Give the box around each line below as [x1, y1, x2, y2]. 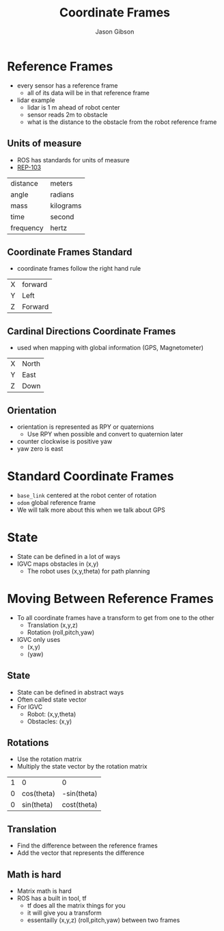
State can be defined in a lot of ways [16, 552, 121, 560]
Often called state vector [16, 695, 87, 704]
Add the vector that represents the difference [16, 849, 145, 857]
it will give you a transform [27, 909, 102, 917]
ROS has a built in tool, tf [16, 894, 87, 902]
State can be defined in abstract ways [16, 688, 124, 696]
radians [50, 190, 74, 199]
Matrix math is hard [16, 887, 72, 895]
